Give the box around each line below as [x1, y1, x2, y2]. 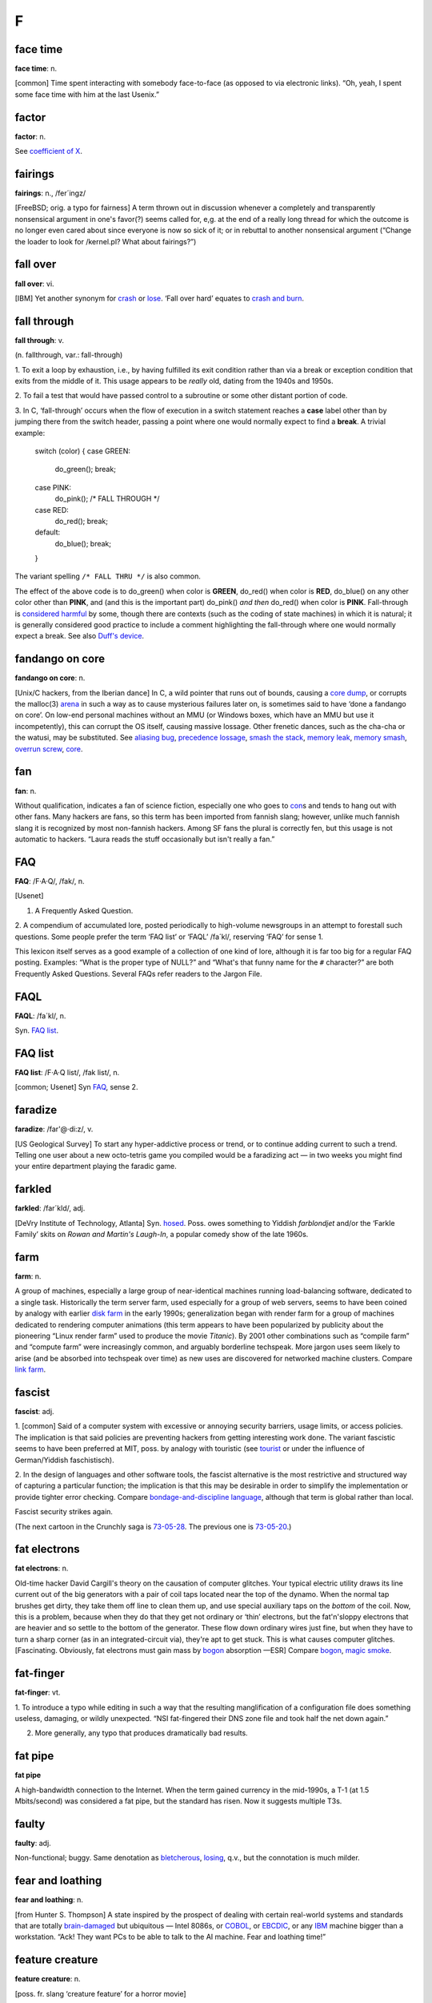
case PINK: [34, 482, 72, 492]
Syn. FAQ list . [14, 1026, 59, 1035]
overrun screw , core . [14, 744, 83, 753]
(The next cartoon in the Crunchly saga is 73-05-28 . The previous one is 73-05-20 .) [14, 1521, 292, 1531]
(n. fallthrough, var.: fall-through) [14, 350, 123, 360]
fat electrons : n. [14, 1563, 69, 1574]
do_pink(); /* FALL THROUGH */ [54, 494, 160, 504]
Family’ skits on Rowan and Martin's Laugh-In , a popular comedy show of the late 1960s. [14, 1230, 309, 1239]
